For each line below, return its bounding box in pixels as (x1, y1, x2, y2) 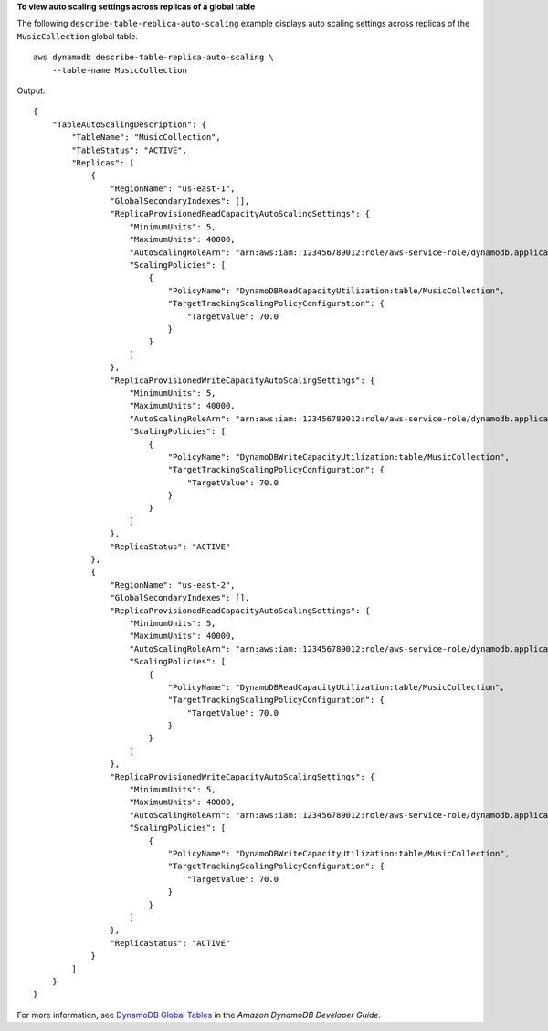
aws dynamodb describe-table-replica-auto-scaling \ (33, 52, 274, 63)
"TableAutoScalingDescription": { (51, 119, 207, 130)
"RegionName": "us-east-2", (110, 579, 237, 590)
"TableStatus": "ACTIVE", (71, 144, 187, 155)
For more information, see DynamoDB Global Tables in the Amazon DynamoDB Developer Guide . (16, 1009, 382, 1020)
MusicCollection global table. (16, 30, 139, 41)
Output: (16, 85, 46, 96)
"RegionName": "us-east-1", (110, 183, 237, 194)
